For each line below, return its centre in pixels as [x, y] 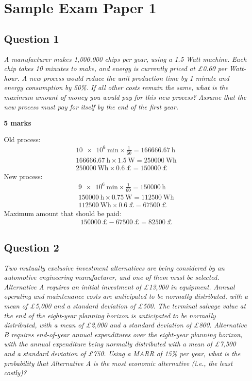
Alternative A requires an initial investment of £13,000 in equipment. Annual [119, 286]
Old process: [22, 139]
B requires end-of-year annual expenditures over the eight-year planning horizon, [123, 334]
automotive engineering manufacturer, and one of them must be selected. [112, 277]
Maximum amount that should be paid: [63, 213]
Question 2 [32, 247]
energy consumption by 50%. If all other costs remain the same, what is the [116, 87]
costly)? [15, 372]
